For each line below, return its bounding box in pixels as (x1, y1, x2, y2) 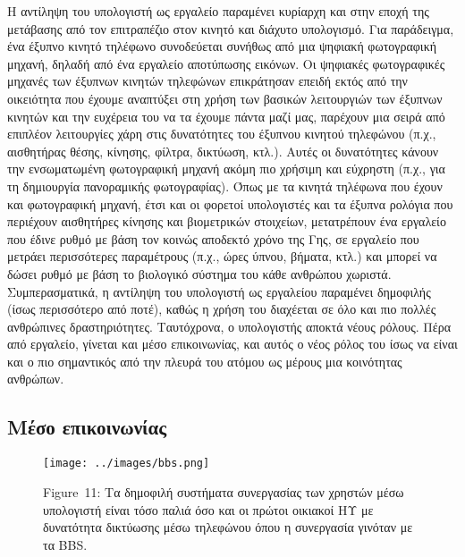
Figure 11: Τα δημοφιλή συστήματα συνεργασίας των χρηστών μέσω (43, 482, 404, 501)
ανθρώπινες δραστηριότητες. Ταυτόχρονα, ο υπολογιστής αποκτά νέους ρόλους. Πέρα (7, 316, 451, 335)
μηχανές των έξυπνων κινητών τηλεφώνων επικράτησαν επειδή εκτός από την (7, 72, 408, 90)
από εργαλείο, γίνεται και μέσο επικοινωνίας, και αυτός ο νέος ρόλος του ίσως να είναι (7, 334, 458, 353)
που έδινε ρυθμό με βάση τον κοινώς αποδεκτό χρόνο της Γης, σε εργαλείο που (7, 229, 419, 248)
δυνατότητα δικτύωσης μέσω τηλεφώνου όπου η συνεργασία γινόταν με (43, 518, 413, 536)
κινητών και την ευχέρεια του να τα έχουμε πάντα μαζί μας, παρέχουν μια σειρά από (7, 106, 445, 125)
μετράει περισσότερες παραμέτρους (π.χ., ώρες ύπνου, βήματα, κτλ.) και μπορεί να (7, 247, 437, 266)
